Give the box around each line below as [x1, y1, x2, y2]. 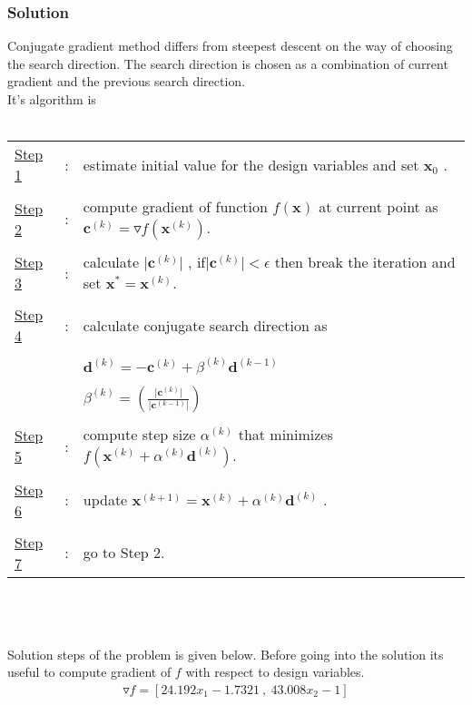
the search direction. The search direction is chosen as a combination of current [7, 54, 448, 73]
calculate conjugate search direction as [83, 314, 328, 336]
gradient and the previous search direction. [7, 72, 246, 91]
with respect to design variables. [185, 662, 365, 681]
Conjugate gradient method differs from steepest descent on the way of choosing [7, 36, 453, 55]
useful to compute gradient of [7, 662, 172, 681]
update [83, 489, 128, 511]
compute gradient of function [83, 196, 268, 218]
